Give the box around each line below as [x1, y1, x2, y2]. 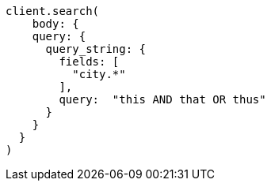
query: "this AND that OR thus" [59, 93, 266, 106]
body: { [32, 17, 79, 30]
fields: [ [59, 55, 120, 68]
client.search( [6, 5, 100, 17]
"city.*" [72, 68, 126, 80]
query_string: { [45, 43, 147, 55]
